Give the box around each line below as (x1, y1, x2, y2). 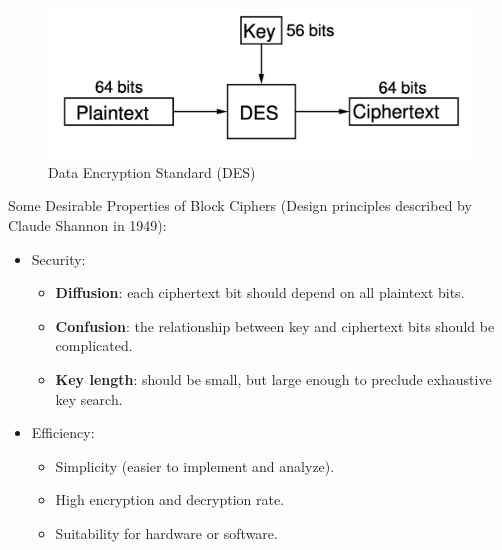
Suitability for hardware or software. (55, 523, 278, 544)
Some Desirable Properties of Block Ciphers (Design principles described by (8, 195, 472, 216)
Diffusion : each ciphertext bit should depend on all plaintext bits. (55, 282, 465, 303)
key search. (55, 388, 123, 409)
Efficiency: (31, 422, 95, 443)
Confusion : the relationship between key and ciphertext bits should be (55, 315, 495, 336)
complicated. (55, 335, 133, 356)
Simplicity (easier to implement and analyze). (55, 455, 335, 476)
